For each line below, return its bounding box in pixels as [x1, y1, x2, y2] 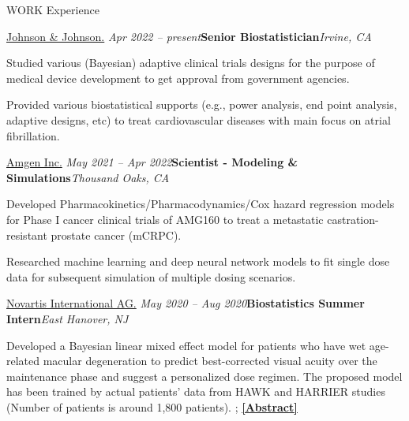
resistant [6, 226, 47, 243]
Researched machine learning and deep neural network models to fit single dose [6, 253, 390, 270]
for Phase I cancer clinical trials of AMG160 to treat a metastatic [6, 210, 324, 227]
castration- [327, 210, 379, 227]
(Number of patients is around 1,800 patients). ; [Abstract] [6, 398, 298, 415]
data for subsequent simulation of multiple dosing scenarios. [6, 268, 296, 285]
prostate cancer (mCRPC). [51, 226, 182, 243]
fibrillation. [6, 127, 60, 143]
